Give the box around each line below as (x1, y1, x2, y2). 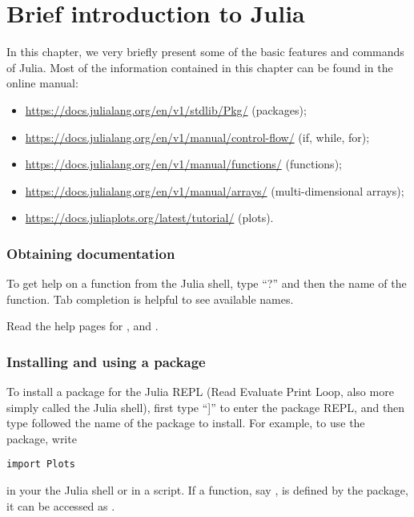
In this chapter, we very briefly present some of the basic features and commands (6, 43, 404, 60)
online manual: (6, 75, 78, 91)
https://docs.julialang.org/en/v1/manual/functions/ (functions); (25, 156, 342, 172)
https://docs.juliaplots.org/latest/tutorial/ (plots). (25, 209, 274, 226)
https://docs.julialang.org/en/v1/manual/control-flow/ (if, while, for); (25, 128, 370, 145)
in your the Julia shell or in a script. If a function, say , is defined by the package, (6, 482, 408, 499)
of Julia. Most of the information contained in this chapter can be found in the (6, 59, 393, 75)
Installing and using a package (6, 351, 206, 371)
